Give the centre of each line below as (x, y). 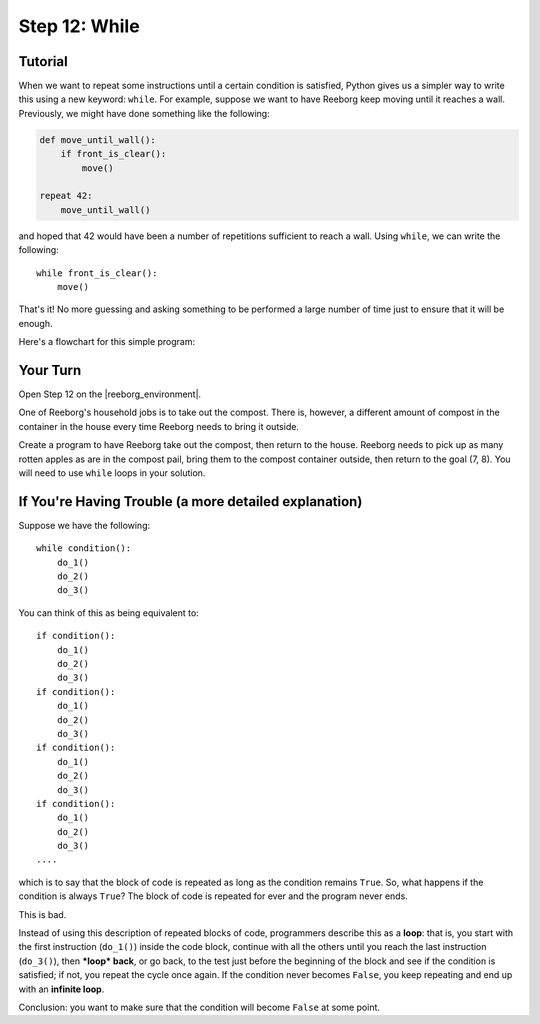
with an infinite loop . (61, 989)
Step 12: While (79, 26)
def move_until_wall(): (98, 139)
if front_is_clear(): (113, 154)
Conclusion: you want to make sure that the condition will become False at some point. (199, 1007)
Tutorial (43, 61)
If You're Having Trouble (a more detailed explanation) (190, 501)
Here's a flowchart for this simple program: (107, 342)
